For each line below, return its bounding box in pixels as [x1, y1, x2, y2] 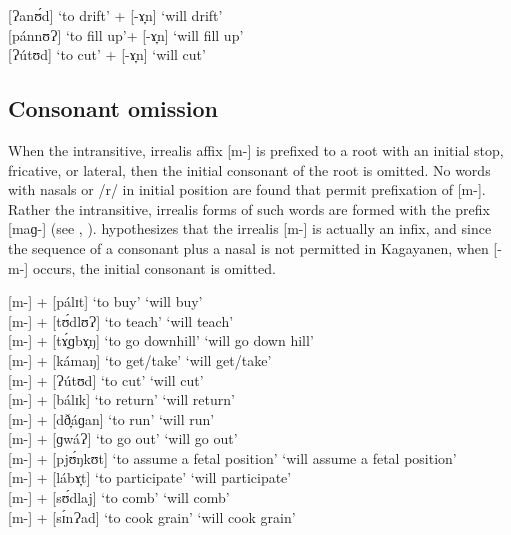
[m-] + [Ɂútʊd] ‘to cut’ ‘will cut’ [8, 369, 204, 390]
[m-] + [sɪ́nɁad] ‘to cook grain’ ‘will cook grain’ [8, 506, 296, 527]
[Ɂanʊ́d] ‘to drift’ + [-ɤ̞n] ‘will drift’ [8, 5, 223, 25]
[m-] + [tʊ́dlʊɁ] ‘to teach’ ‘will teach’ [8, 310, 234, 331]
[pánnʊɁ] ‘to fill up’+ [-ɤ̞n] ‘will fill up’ [8, 24, 244, 45]
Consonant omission [8, 93, 219, 124]
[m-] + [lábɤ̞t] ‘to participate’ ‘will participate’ [8, 467, 292, 488]
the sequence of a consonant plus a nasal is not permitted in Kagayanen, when [8, 237, 489, 258]
